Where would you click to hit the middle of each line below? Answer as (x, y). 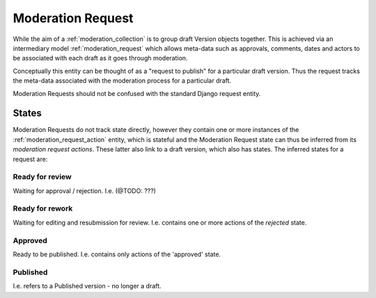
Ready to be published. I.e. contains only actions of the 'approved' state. (117, 254)
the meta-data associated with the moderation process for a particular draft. (122, 81)
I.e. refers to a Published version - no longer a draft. (87, 286)
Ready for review (42, 177)
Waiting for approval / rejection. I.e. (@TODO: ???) (85, 190)
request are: (30, 159)
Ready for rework (43, 208)
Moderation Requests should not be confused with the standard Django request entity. (137, 93)
